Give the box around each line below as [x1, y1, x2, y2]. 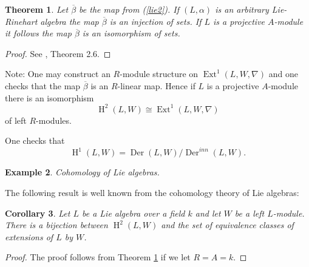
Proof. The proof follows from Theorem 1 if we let [5, 251, 191, 263]
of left [5, 113, 27, 126]
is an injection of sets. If [109, 15, 202, 27]
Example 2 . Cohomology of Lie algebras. [5, 166, 160, 178]
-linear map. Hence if [117, 79, 195, 92]
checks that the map [5, 79, 81, 92]
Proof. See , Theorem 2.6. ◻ [5, 47, 111, 59]
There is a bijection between [5, 218, 108, 231]
